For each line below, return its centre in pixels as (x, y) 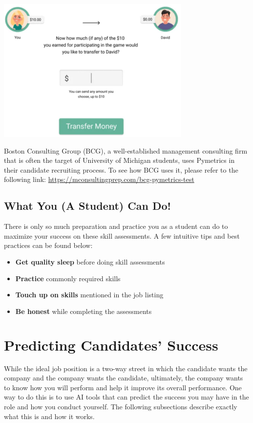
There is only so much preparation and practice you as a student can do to (116, 226)
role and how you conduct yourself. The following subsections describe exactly (121, 406)
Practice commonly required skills (68, 278)
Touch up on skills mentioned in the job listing (89, 295)
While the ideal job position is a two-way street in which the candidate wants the (126, 368)
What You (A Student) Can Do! (87, 206)
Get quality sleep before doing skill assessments (90, 262)
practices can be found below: (48, 245)
